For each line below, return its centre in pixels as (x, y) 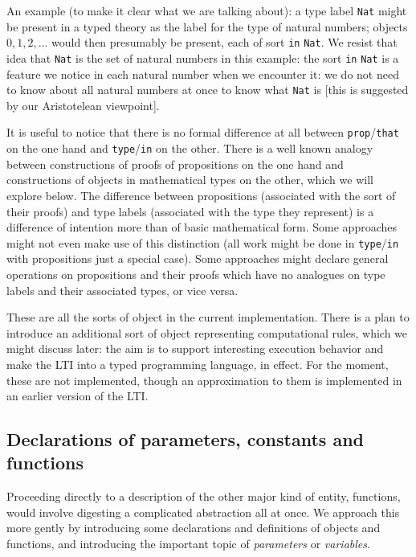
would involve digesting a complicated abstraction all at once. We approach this (203, 512)
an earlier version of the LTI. (77, 396)
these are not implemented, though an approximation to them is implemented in (204, 380)
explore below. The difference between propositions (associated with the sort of (201, 195)
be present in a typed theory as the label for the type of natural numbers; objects (207, 26)
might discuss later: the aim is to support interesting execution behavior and (195, 348)
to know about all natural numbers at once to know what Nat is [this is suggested (208, 90)
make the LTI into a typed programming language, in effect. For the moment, (198, 364)
